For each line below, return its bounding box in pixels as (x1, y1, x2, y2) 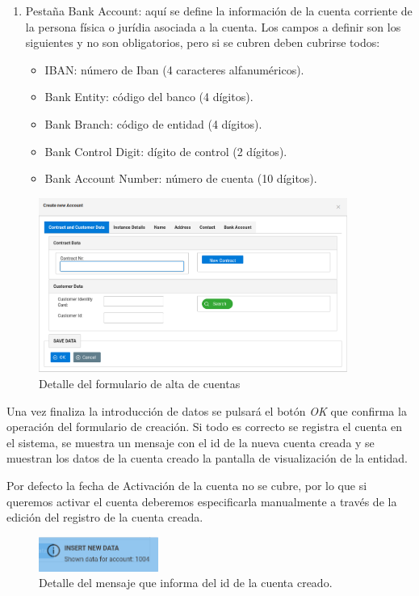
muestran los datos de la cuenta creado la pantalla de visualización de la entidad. (6, 450, 408, 467)
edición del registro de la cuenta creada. (6, 509, 203, 526)
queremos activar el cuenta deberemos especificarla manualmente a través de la (6, 492, 397, 509)
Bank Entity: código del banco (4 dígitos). (44, 88, 253, 105)
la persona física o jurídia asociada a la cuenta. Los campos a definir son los (25, 18, 401, 35)
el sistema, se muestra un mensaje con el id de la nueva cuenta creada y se (6, 433, 375, 450)
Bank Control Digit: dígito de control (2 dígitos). (44, 142, 287, 159)
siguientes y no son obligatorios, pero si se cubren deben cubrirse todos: (25, 34, 380, 51)
